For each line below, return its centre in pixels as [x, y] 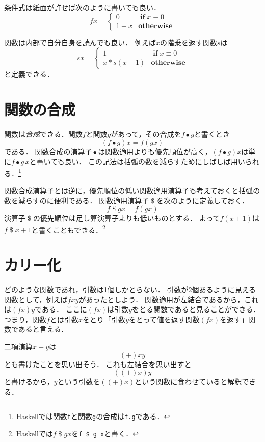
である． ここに [61, 309]
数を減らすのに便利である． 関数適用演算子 [77, 200]
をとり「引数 [104, 319]
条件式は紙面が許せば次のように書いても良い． [82, 7]
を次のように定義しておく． [203, 200]
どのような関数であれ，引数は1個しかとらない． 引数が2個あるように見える [130, 289]
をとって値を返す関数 [164, 319]
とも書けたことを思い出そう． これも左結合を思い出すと [98, 364]
